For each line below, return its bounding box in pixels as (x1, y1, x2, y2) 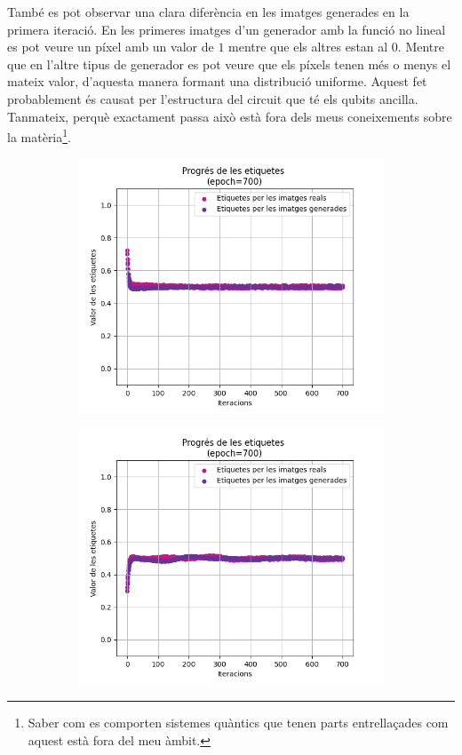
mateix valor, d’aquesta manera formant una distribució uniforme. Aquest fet (7, 72, 427, 91)
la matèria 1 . (7, 125, 72, 146)
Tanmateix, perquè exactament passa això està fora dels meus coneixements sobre (7, 107, 452, 125)
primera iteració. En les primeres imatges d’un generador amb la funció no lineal (7, 20, 446, 38)
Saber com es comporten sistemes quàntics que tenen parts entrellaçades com (28, 712, 449, 731)
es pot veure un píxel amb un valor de (7, 37, 214, 56)
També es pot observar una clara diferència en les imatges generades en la (7, 3, 410, 20)
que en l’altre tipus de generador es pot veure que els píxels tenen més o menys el (7, 54, 451, 73)
